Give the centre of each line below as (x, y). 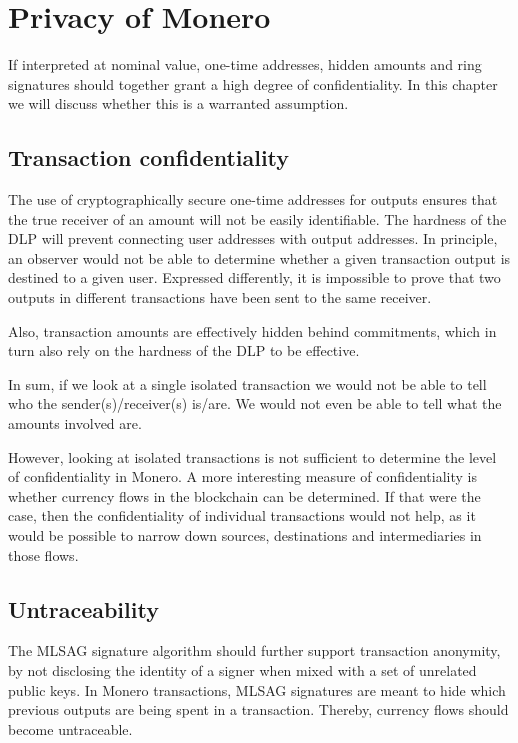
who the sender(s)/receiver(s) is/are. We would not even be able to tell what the (255, 403)
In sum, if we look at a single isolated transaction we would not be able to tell (247, 383)
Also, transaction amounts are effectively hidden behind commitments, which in (252, 330)
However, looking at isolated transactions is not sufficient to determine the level (252, 456)
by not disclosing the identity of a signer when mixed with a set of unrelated (242, 670)
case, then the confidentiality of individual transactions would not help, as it (242, 515)
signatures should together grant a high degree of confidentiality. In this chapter (253, 83)
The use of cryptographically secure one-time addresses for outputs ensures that (253, 199)
